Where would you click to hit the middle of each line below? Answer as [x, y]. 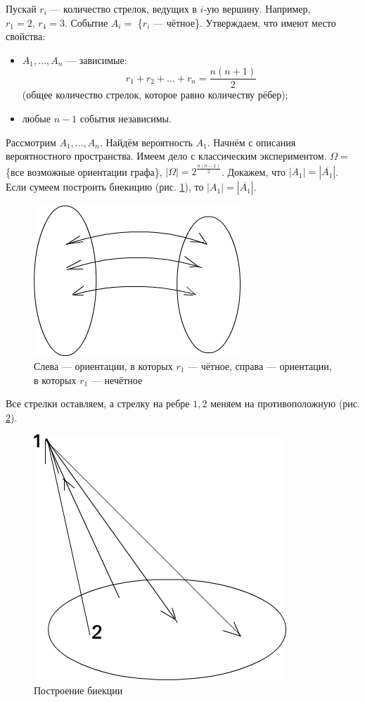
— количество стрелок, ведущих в [123, 8]
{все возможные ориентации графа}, [84, 171]
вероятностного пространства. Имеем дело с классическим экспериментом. [166, 156]
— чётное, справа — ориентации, [260, 365]
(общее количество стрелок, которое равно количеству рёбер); [155, 95]
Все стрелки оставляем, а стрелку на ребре [98, 403]
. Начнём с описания [251, 142]
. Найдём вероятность [146, 142]
